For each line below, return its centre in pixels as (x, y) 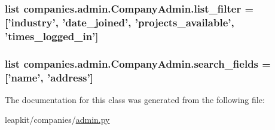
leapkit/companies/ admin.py (57, 120)
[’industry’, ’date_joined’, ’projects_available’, (120, 22)
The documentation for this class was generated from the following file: (135, 99)
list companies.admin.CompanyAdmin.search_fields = (138, 63)
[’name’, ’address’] (49, 77)
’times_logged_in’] (52, 36)
